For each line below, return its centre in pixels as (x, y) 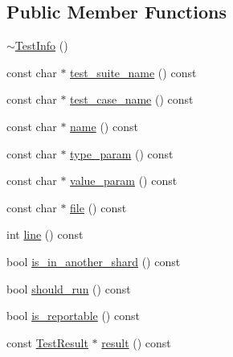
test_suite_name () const (133, 72)
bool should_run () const (69, 288)
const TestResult (47, 342)
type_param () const (122, 153)
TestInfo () (41, 45)
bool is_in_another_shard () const (94, 261)
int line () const (45, 234)
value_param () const (124, 181)
